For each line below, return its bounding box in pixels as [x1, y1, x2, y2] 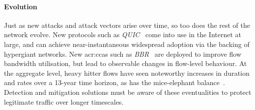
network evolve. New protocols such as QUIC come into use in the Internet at [4, 29, 241, 40]
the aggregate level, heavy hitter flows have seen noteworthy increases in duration [4, 67, 250, 78]
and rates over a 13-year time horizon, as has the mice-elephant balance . [4, 77, 225, 88]
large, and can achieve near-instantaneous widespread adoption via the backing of [4, 39, 250, 49]
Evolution [4, 1, 37, 11]
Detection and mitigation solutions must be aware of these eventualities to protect [4, 87, 252, 97]
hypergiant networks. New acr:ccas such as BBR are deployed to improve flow [4, 48, 242, 59]
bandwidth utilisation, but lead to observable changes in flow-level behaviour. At [4, 58, 247, 68]
